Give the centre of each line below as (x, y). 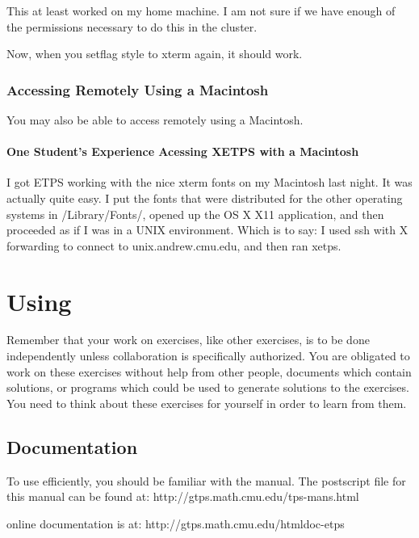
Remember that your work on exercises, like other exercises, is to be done (188, 340)
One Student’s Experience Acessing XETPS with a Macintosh (183, 151)
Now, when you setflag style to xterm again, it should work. (155, 54)
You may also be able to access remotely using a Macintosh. (155, 120)
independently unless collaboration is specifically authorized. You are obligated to (208, 356)
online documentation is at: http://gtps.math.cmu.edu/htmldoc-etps (176, 523)
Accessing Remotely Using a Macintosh (138, 89)
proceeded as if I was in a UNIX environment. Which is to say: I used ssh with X (207, 230)
